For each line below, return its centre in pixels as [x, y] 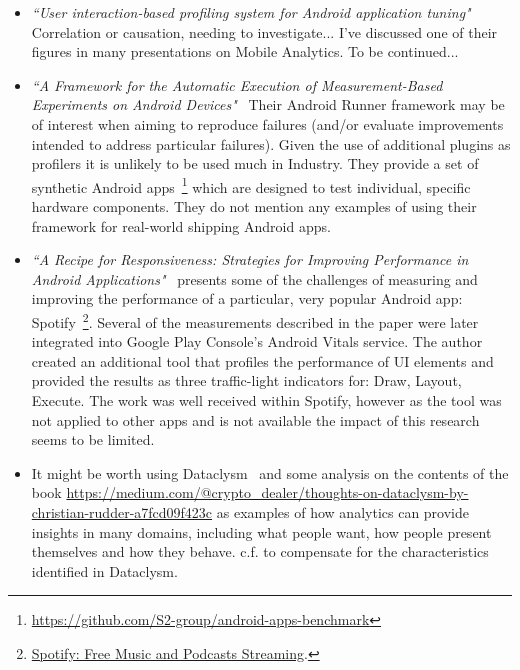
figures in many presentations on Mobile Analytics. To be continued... [245, 51]
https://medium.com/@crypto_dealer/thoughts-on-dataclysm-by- [267, 492]
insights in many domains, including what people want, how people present [261, 531]
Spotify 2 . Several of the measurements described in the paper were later [255, 320]
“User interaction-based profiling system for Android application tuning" [251, 12]
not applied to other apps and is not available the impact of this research [255, 419]
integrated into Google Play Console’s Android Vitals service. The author [257, 341]
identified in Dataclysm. [104, 570]
